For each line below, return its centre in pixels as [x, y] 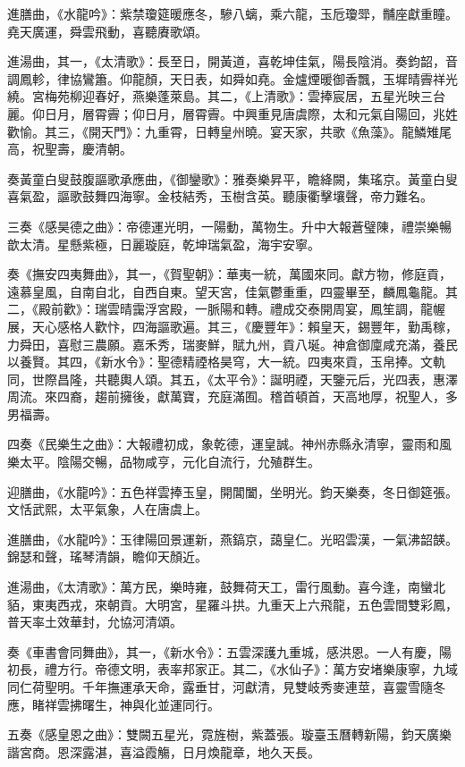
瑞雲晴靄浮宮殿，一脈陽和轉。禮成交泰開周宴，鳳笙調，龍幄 [270, 309]
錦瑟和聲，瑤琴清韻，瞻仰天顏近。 [107, 556]
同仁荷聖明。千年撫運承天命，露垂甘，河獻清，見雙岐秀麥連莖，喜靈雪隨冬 [226, 687]
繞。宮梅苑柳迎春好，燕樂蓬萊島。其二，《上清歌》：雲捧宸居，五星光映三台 [226, 96]
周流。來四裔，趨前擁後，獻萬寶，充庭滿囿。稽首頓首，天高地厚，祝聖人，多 [232, 396]
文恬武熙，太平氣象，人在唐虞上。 [107, 509]
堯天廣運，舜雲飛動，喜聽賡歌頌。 [107, 31]
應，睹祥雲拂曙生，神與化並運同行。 [114, 704]
